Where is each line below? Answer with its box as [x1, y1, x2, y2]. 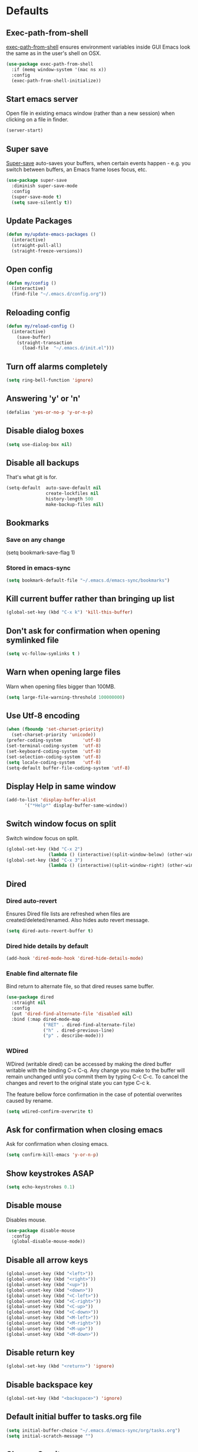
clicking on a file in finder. [6, 116, 69, 123]
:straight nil [11, 1000, 46, 1006]
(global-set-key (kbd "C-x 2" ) [6, 846, 83, 852]
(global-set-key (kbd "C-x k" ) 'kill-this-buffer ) [6, 609, 133, 615]
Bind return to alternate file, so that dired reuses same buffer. [6, 983, 154, 990]
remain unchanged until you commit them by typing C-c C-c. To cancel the [6, 1073, 189, 1080]
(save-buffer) [16, 334, 51, 340]
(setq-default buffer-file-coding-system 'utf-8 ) [6, 765, 131, 771]
